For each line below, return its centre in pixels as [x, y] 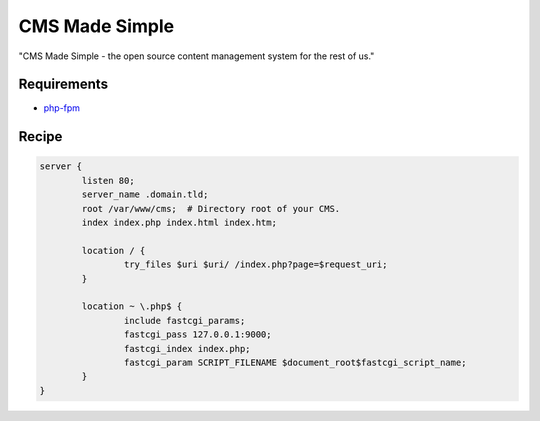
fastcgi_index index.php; [187, 348]
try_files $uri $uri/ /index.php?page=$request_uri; [255, 264]
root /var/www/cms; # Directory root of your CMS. [211, 208]
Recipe [40, 136]
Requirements [63, 84]
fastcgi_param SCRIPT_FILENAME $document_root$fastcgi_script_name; [295, 362]
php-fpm [61, 108]
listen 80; [108, 180]
